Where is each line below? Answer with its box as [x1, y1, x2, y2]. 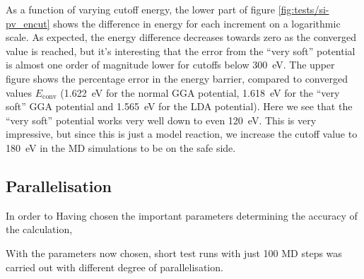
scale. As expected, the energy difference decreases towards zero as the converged [6, 30, 357, 44]
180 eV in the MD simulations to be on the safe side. [6, 140, 236, 155]
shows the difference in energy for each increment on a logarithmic [53, 16, 341, 30]
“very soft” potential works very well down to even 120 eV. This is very [6, 112, 317, 127]
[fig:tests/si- [278, 2, 329, 16]
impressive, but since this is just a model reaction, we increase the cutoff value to [6, 126, 358, 141]
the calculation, [6, 222, 73, 237]
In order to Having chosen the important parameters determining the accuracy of [6, 208, 358, 222]
